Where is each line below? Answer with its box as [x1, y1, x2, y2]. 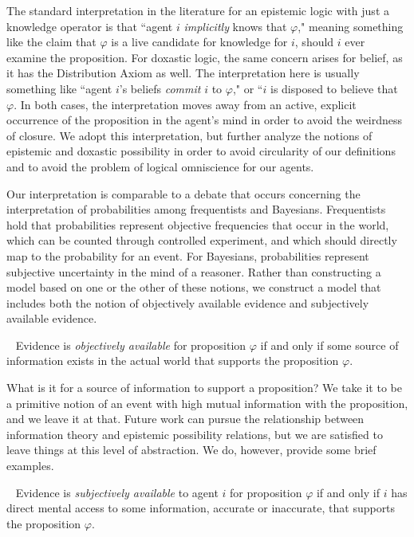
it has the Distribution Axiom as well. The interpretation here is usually [6, 65, 360, 81]
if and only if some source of [260, 336, 399, 353]
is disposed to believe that [270, 80, 398, 96]
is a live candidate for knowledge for [111, 33, 288, 50]
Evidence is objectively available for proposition [15, 336, 246, 353]
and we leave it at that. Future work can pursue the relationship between [6, 410, 365, 427]
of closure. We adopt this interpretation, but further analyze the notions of [6, 127, 373, 143]
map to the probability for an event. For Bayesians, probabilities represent [6, 247, 369, 264]
